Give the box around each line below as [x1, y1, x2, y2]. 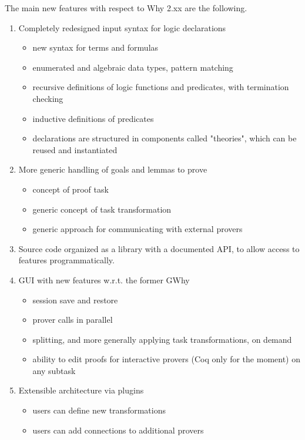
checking [32, 92, 63, 104]
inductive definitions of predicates [32, 112, 154, 124]
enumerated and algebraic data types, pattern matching [32, 61, 233, 73]
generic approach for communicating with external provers [32, 223, 243, 235]
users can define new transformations [32, 404, 166, 416]
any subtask [32, 364, 76, 376]
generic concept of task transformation [32, 203, 172, 215]
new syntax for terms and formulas [32, 41, 159, 54]
